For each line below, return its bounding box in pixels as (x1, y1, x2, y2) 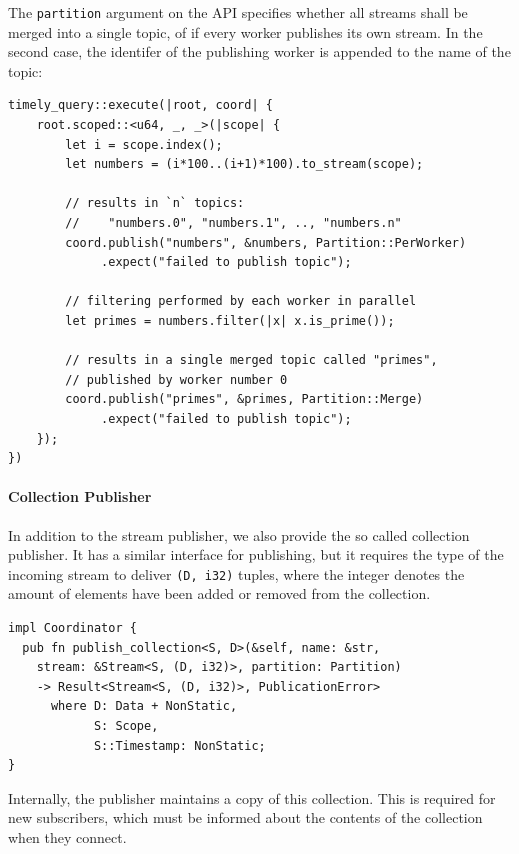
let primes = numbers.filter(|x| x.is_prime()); (65, 313, 395, 328)
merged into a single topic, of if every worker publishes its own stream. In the (8, 21, 483, 42)
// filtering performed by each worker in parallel (65, 294, 417, 309)
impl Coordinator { (8, 620, 137, 635)
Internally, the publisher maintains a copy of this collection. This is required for (8, 787, 496, 808)
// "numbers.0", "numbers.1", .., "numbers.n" (65, 216, 402, 230)
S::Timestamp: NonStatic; (93, 738, 266, 753)
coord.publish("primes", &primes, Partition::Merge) (65, 392, 424, 407)
